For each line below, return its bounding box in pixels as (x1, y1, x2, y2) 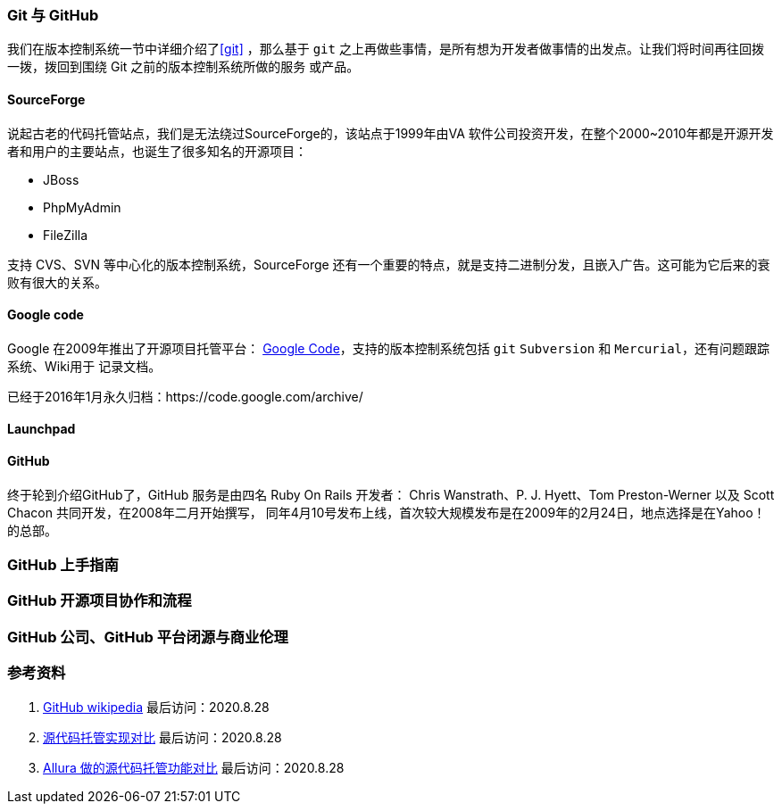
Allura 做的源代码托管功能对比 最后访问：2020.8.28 (43, 759, 345, 775)
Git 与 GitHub (7, 6, 99, 24)
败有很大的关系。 (7, 274, 107, 290)
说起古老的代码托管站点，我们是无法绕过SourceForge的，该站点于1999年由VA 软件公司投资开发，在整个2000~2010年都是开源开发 (7, 125, 774, 141)
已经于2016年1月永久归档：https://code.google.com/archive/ (7, 388, 363, 404)
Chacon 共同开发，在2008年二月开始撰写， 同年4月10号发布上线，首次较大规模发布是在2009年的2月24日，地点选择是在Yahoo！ (7, 504, 766, 520)
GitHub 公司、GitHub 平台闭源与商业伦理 (7, 627, 288, 646)
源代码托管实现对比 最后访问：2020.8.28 (43, 729, 282, 745)
